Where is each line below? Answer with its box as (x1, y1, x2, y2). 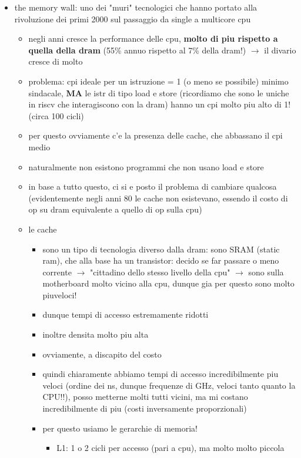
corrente (42, 265, 72, 278)
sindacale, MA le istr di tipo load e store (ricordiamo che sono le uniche (28, 86, 289, 99)
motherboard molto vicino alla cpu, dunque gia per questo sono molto (42, 277, 295, 289)
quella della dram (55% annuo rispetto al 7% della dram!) (28, 43, 246, 56)
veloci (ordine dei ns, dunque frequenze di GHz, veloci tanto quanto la (42, 379, 296, 391)
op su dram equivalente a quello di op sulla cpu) (28, 203, 202, 215)
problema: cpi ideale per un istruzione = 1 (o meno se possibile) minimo (28, 75, 289, 87)
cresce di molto (28, 55, 83, 68)
